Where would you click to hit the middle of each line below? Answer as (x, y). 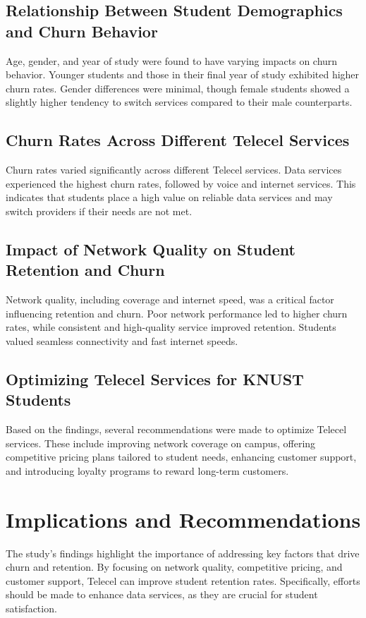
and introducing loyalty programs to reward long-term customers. (147, 470)
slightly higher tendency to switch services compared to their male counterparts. (179, 102)
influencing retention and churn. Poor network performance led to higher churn (177, 313)
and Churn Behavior (82, 31)
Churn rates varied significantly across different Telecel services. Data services (174, 170)
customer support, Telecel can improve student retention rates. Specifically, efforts (183, 580)
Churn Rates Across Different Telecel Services (178, 140)
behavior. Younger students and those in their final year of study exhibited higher (183, 74)
